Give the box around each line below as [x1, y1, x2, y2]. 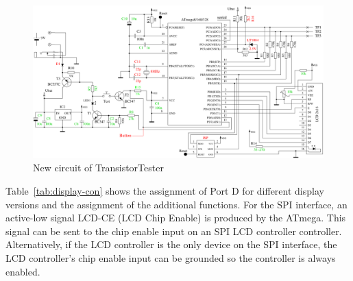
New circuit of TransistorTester [33, 160, 164, 175]
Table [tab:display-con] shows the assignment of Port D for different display [5, 183, 324, 197]
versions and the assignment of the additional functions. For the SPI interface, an [5, 197, 348, 211]
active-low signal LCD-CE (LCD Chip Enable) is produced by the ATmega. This [5, 210, 346, 225]
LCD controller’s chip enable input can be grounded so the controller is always [5, 250, 336, 265]
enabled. [5, 264, 40, 278]
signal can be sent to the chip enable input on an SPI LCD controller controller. [5, 223, 342, 238]
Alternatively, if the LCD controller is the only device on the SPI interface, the [5, 237, 337, 252]
